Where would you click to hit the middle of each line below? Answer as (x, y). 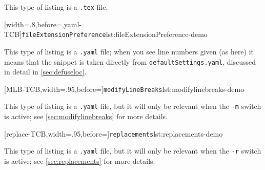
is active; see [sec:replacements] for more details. (80, 161)
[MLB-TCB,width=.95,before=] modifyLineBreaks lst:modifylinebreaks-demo (124, 89)
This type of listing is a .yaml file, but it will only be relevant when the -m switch (133, 106)
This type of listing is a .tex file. (56, 7)
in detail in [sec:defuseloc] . (45, 72)
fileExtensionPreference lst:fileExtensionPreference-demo (115, 34)
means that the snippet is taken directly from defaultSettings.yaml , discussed (130, 61)
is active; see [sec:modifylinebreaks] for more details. (86, 116)
